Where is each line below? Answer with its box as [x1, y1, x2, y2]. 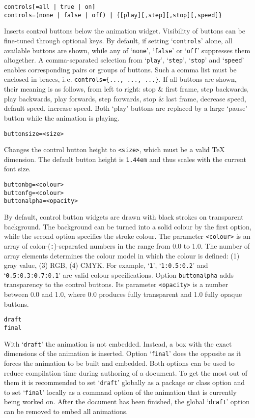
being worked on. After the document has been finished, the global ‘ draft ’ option [4, 396, 250, 407]
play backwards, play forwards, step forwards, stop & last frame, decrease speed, [4, 93, 246, 103]
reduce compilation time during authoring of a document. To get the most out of [4, 367, 248, 378]
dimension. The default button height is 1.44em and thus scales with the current [4, 154, 246, 164]
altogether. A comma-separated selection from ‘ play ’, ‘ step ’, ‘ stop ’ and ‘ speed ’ [4, 55, 244, 65]
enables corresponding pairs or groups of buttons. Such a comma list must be [4, 64, 237, 74]
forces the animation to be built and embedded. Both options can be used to [4, 357, 235, 368]
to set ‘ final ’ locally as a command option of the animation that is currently [4, 386, 237, 397]
